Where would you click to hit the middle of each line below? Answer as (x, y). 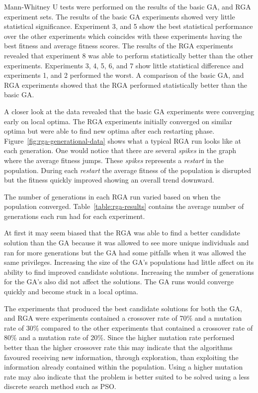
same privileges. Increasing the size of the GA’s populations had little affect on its (129, 262)
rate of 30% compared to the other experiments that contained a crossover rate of (129, 327)
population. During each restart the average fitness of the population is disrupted (128, 170)
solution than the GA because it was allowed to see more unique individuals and (127, 243)
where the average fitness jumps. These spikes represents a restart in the (114, 160)
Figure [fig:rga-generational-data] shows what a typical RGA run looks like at (123, 140)
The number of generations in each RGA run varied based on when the (112, 196)
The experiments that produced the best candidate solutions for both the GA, (123, 308)
